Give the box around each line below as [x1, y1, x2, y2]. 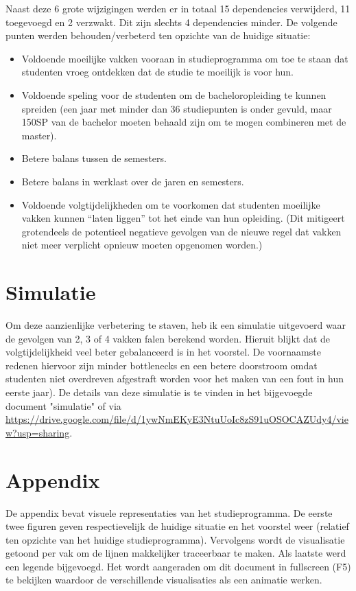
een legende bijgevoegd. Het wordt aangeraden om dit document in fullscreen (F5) [5, 559, 351, 573]
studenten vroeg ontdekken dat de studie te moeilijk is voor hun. [21, 65, 294, 79]
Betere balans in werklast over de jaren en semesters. [21, 174, 244, 188]
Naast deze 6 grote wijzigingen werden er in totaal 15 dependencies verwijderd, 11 [5, 1, 351, 15]
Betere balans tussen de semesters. [21, 151, 167, 165]
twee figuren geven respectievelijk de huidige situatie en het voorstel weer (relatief [5, 519, 349, 533]
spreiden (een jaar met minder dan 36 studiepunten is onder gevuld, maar [21, 101, 332, 115]
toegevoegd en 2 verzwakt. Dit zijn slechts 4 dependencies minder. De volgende [5, 14, 337, 29]
